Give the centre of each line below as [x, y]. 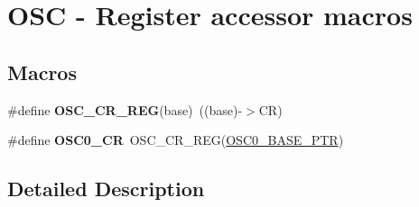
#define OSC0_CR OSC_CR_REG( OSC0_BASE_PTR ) [176, 140]
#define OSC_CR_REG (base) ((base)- [125, 109]
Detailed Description [106, 189]
